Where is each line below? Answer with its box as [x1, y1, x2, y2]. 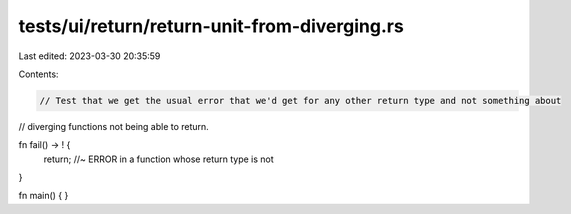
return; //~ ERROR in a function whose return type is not [43, 153, 274, 165]
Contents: [18, 68, 59, 80]
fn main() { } [18, 190, 69, 202]
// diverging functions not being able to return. [18, 120, 209, 132]
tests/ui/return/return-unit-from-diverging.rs [18, 15, 404, 37]
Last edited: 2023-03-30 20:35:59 [18, 50, 161, 62]
